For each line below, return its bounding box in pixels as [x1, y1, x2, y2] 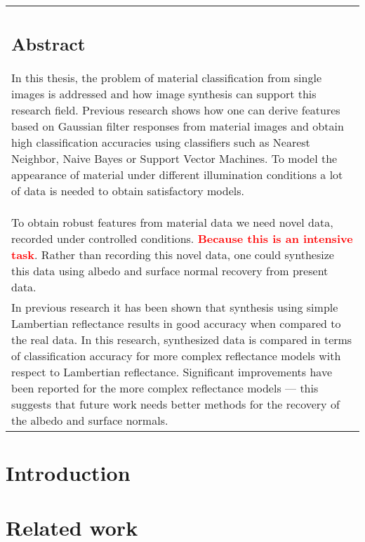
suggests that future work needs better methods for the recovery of [11, 395, 340, 412]
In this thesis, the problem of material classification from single [11, 69, 321, 86]
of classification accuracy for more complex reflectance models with [11, 347, 341, 364]
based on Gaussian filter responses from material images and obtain [11, 117, 344, 134]
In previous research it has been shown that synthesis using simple [11, 298, 338, 315]
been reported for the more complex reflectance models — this [11, 379, 319, 396]
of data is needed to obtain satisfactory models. [11, 182, 244, 199]
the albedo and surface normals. [11, 411, 168, 428]
